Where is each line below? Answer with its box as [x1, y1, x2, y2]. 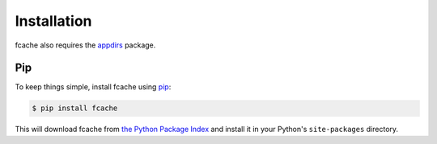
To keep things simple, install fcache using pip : [15, 82, 172, 92]
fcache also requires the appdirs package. [15, 40, 156, 50]
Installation [15, 12, 92, 30]
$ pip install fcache [32, 104, 118, 113]
